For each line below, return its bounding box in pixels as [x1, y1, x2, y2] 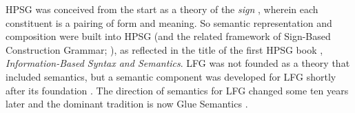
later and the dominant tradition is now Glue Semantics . [6, 96, 248, 111]
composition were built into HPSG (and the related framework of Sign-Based [6, 29, 331, 43]
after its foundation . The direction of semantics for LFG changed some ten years [6, 83, 349, 97]
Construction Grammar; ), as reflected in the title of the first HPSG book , [6, 42, 323, 56]
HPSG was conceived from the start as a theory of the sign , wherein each [6, 2, 318, 16]
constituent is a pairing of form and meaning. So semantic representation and [6, 15, 332, 30]
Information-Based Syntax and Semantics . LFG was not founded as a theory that [6, 56, 350, 70]
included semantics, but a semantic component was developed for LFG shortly [6, 69, 336, 83]
